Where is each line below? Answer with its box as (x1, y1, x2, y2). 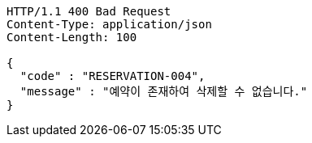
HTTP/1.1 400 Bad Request (6, 5, 171, 18)
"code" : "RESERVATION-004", (19, 69, 206, 82)
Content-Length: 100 (6, 31, 137, 44)
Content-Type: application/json (6, 18, 212, 31)
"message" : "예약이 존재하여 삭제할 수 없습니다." (19, 85, 308, 98)
